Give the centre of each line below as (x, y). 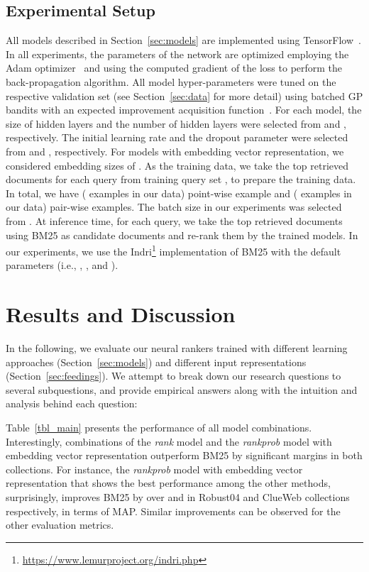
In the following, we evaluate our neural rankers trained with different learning (177, 348)
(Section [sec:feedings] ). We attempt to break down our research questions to (174, 376)
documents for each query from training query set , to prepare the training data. (181, 179)
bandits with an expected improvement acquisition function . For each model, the (184, 110)
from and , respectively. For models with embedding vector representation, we (175, 151)
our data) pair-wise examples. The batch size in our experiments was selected (174, 207)
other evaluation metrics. (60, 525)
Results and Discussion (121, 314)
